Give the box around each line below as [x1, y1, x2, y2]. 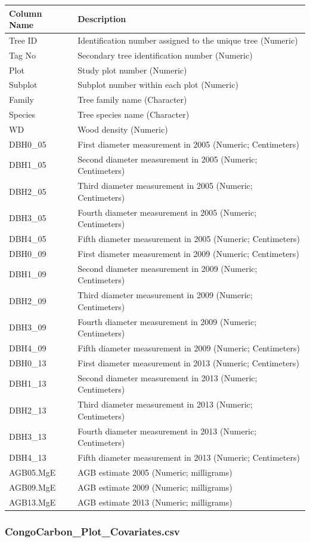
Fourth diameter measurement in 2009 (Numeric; [77, 315, 257, 327]
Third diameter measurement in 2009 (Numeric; [77, 289, 253, 301]
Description [77, 13, 126, 25]
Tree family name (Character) [77, 93, 187, 106]
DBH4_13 [9, 451, 46, 463]
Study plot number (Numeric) [77, 63, 187, 76]
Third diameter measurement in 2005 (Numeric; [77, 179, 253, 192]
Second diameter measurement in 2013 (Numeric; [77, 371, 258, 384]
